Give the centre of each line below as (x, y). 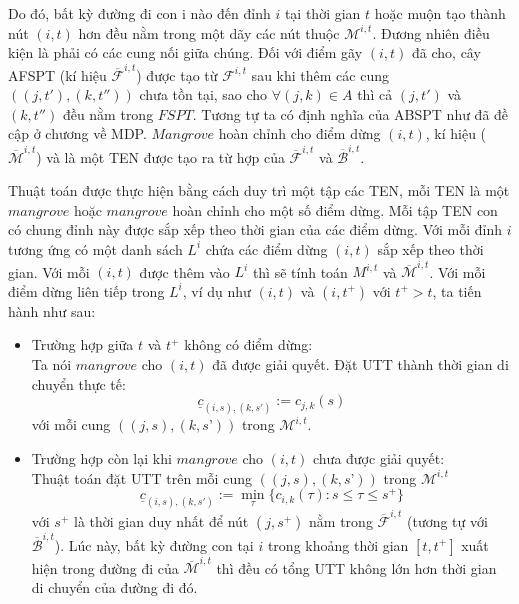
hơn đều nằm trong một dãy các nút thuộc (209, 32)
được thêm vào (184, 271)
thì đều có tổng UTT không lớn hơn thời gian (356, 567)
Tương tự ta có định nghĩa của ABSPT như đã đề (355, 113)
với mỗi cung (71, 424)
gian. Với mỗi (49, 271)
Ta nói (51, 364)
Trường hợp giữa (82, 344)
